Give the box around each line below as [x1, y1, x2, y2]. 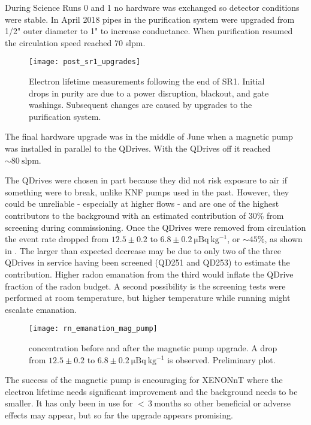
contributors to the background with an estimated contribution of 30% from [5, 209, 284, 221]
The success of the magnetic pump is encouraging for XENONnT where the [5, 373, 283, 386]
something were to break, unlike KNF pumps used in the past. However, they [5, 185, 289, 198]
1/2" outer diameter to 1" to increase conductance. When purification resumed [5, 25, 293, 37]
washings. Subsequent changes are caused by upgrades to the [29, 98, 252, 111]
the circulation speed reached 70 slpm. [5, 36, 146, 49]
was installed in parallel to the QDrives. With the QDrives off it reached [5, 142, 271, 154]
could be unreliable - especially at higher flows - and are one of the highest [5, 197, 279, 210]
